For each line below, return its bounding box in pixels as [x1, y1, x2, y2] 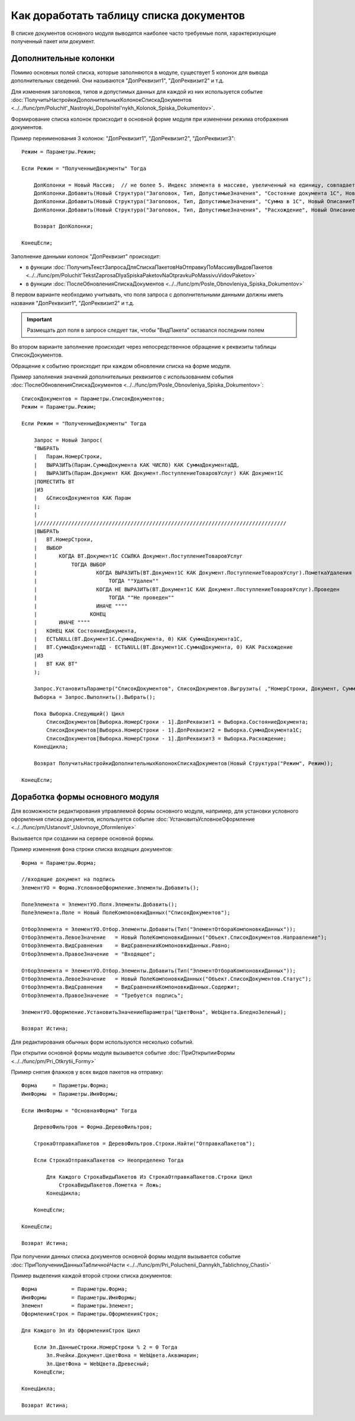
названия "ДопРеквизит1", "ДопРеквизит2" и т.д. [11, 299, 134, 306]
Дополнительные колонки [11, 53, 115, 63]
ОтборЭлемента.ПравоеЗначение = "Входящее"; [21, 951, 156, 957]
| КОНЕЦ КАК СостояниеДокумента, [33, 627, 137, 634]
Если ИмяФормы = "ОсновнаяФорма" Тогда [21, 1107, 137, 1114]
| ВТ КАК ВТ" [33, 660, 78, 668]
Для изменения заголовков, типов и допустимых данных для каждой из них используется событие [11, 88, 263, 95]
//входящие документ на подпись [21, 876, 115, 883]
